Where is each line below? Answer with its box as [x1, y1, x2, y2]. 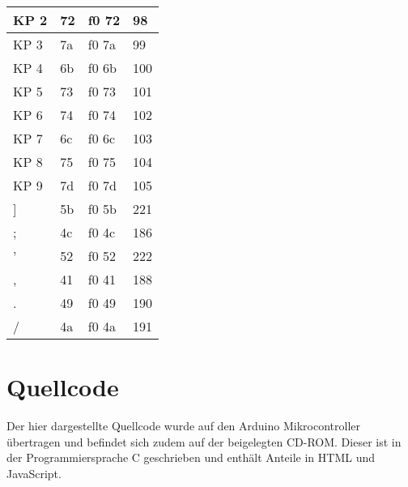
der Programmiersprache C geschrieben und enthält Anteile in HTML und [6, 449, 376, 466]
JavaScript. [6, 464, 62, 481]
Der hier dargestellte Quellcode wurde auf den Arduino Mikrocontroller [6, 417, 360, 434]
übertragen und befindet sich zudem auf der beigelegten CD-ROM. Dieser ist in [6, 433, 402, 450]
